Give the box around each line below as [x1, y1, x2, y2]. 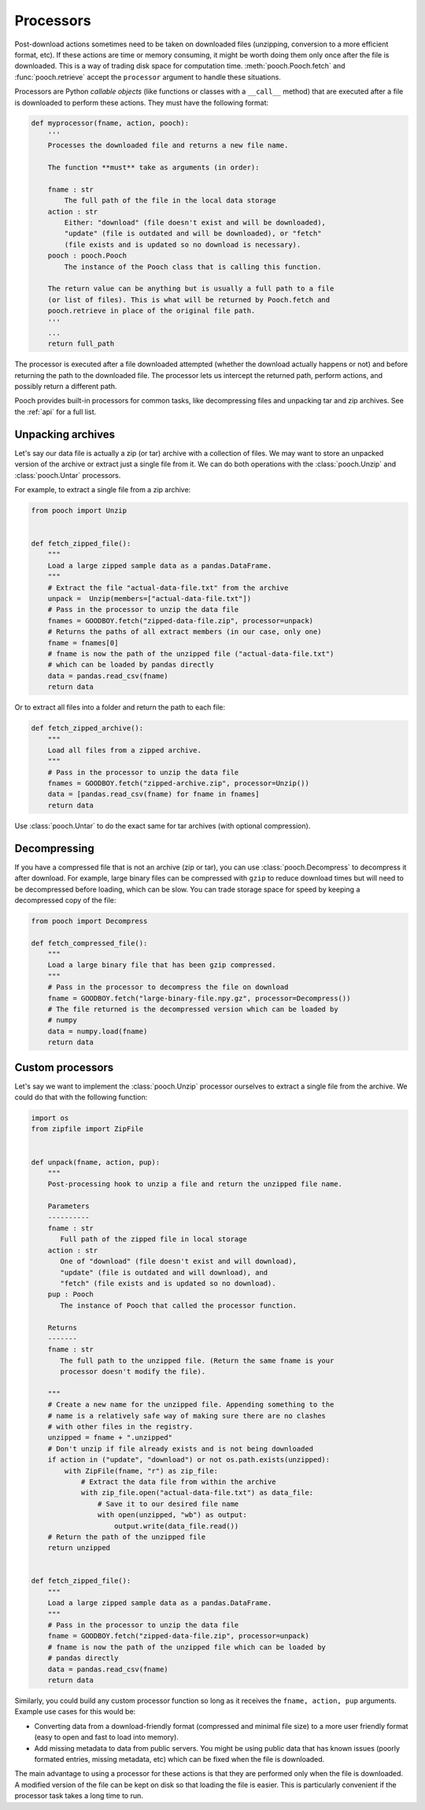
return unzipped [47, 1544, 110, 1552]
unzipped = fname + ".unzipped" [47, 1434, 173, 1442]
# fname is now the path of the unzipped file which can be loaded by [47, 1642, 327, 1652]
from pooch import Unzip [31, 506, 128, 515]
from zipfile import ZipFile [31, 1125, 144, 1133]
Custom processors [14, 1060, 114, 1074]
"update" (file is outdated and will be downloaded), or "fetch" [64, 229, 322, 238]
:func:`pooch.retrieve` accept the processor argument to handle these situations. [14, 72, 281, 82]
